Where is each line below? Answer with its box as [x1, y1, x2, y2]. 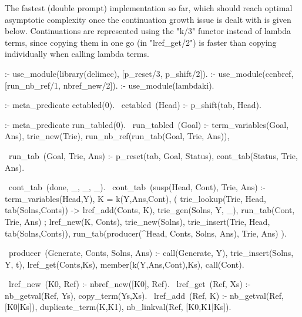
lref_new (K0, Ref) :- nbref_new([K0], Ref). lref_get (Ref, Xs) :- [8, 278, 251, 290]
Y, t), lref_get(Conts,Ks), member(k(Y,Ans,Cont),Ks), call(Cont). [5, 258, 244, 270]
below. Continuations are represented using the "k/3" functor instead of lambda [5, 25, 291, 37]
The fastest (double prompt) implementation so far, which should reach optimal [5, 2, 293, 14]
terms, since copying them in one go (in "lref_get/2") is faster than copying [5, 36, 277, 48]
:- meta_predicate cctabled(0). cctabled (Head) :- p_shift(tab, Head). [5, 99, 261, 111]
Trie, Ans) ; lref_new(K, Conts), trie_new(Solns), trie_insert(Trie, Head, [5, 215, 270, 227]
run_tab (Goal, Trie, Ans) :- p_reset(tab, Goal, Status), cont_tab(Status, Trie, [8, 149, 298, 161]
